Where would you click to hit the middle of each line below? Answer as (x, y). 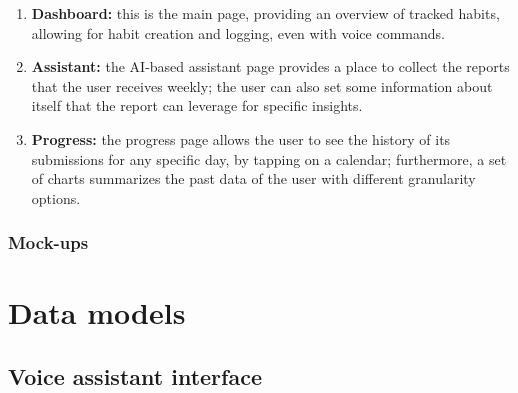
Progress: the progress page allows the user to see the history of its (241, 138)
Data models (97, 312)
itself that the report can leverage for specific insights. (197, 105)
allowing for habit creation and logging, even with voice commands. (238, 32)
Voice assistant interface (135, 375)
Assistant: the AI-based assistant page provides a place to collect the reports (270, 66)
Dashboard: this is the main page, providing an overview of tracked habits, (265, 13)
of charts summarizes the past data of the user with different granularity (253, 178)
